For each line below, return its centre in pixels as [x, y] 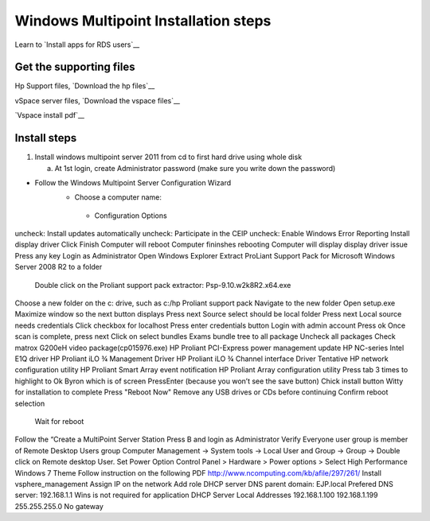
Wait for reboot [59, 421]
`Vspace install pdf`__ [50, 115]
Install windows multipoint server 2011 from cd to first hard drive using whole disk [168, 157]
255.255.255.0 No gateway [59, 506]
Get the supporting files [75, 67]
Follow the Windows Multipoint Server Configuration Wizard [133, 182]
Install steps [46, 138]
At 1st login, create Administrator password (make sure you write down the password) [195, 168]
